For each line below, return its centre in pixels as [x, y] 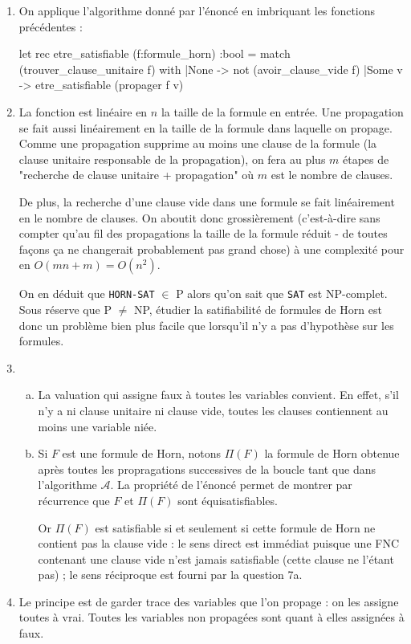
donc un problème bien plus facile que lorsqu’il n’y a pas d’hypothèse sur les [206, 325]
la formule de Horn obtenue [332, 453]
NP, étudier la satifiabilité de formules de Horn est [258, 309]
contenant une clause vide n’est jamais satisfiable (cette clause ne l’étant [216, 558]
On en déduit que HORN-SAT [87, 293]
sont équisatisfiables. [228, 500]
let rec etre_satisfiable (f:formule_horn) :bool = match [155, 53]
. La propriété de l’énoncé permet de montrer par [231, 485]
